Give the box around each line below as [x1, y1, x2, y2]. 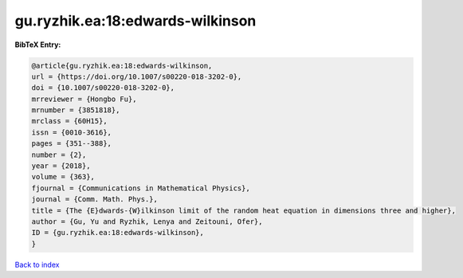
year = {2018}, [31, 162, 91, 170]
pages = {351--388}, [31, 139, 112, 148]
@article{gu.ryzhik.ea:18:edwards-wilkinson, [31, 61, 213, 70]
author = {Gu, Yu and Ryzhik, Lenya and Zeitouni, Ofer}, [31, 217, 263, 226]
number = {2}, [31, 150, 87, 159]
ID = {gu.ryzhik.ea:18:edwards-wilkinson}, [31, 228, 205, 237]
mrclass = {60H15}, [31, 116, 108, 126]
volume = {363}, [31, 172, 96, 182]
